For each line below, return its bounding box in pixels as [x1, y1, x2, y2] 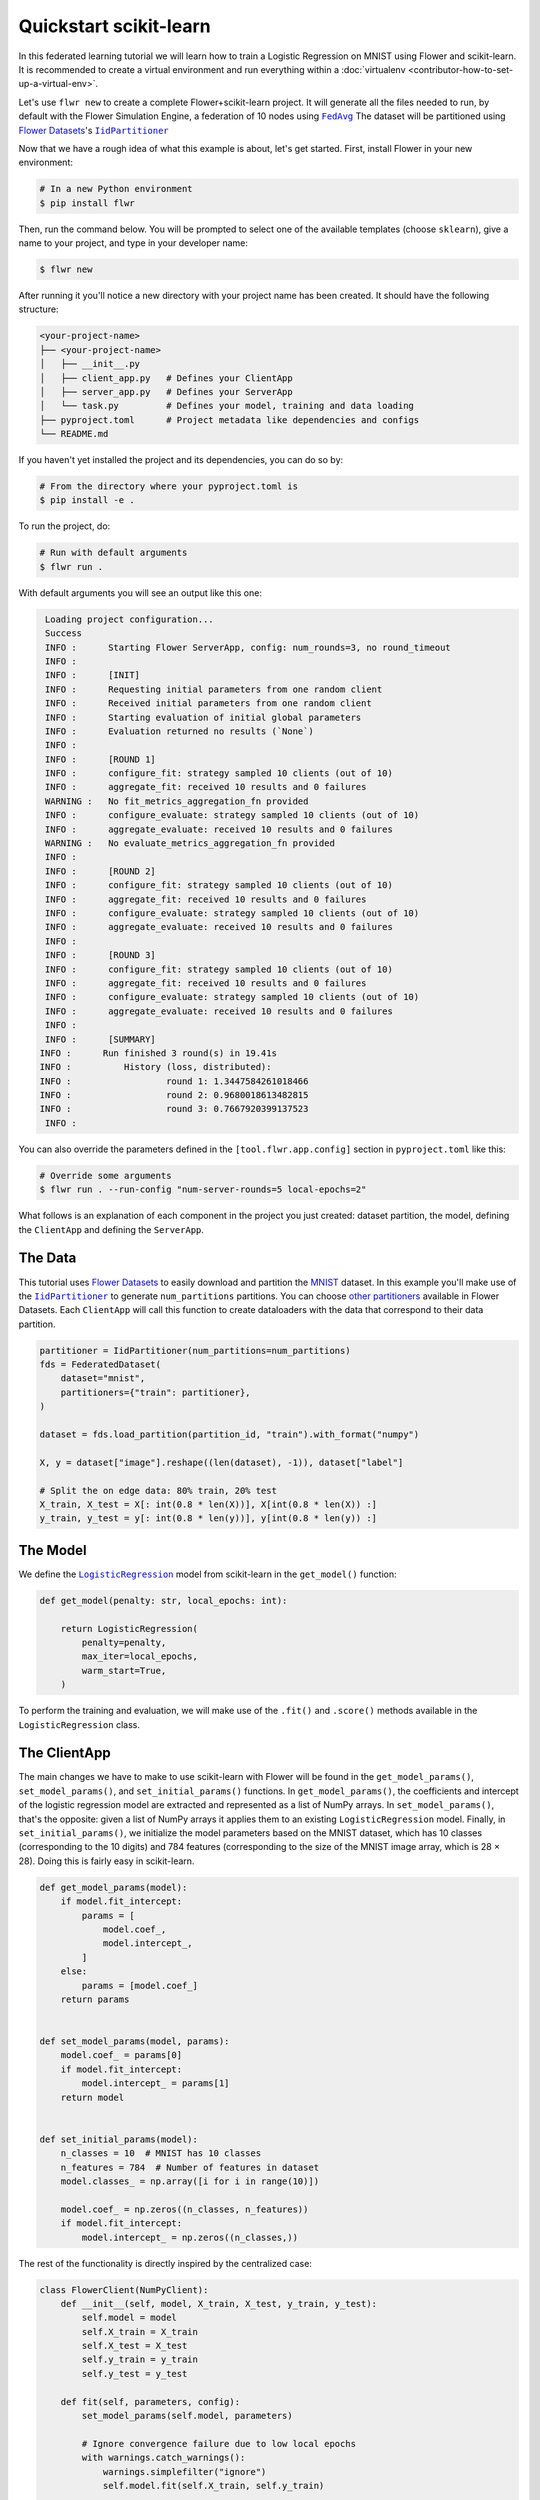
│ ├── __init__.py [39, 358, 140, 370]
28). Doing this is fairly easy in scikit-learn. [18, 1855, 195, 1867]
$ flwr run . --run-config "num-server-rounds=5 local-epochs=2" [39, 1184, 367, 1195]
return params [60, 1993, 130, 2005]
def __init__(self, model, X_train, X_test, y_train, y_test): [60, 2298, 378, 2309]
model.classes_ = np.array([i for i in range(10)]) [60, 2175, 320, 2187]
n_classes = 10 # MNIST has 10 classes [60, 2148, 262, 2159]
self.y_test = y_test [81, 2368, 188, 2379]
